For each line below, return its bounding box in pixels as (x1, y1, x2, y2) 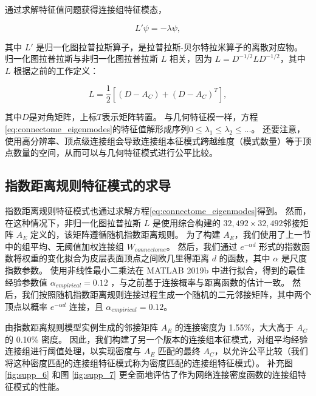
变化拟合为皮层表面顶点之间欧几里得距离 (47, 252, 209, 264)
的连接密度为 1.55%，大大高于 (174, 321, 294, 334)
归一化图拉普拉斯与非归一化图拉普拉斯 (5, 52, 158, 65)
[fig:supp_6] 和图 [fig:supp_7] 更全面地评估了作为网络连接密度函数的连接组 (5, 368, 298, 381)
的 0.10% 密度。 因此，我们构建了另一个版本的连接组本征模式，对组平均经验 (5, 332, 308, 345)
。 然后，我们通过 (166, 240, 238, 252)
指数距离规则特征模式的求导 (5, 176, 171, 195)
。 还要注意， (251, 122, 306, 135)
